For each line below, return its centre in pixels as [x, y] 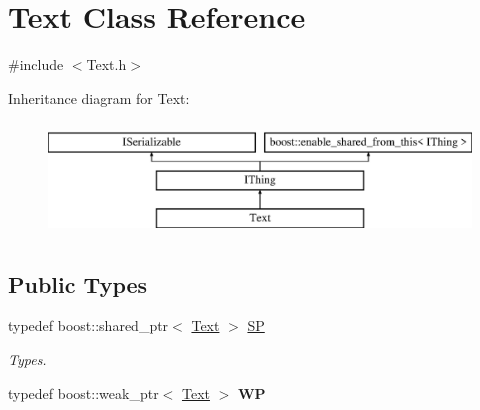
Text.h [106, 64]
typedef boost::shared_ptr [88, 325]
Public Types [78, 283]
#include [36, 64]
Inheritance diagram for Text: [99, 97]
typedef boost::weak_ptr [83, 392]
